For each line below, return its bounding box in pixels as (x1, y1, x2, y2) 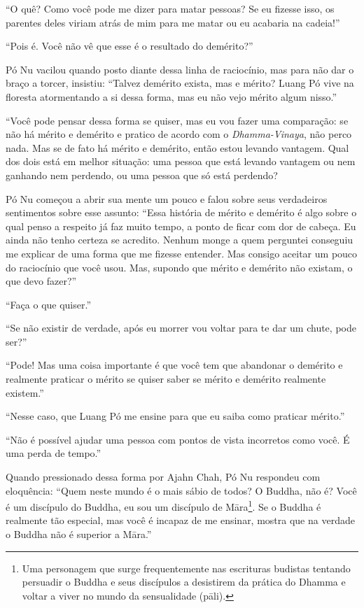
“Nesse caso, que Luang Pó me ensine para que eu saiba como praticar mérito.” (6, 409, 345, 423)
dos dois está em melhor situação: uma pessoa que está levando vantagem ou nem (6, 154, 356, 169)
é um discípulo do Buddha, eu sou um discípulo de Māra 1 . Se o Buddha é (6, 497, 321, 514)
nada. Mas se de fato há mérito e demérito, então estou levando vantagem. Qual (6, 140, 349, 155)
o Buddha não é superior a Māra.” (6, 527, 152, 542)
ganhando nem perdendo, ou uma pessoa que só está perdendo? (6, 167, 278, 182)
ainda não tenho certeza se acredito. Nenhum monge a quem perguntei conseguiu (6, 232, 353, 247)
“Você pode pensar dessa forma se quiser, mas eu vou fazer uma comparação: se (6, 113, 349, 127)
